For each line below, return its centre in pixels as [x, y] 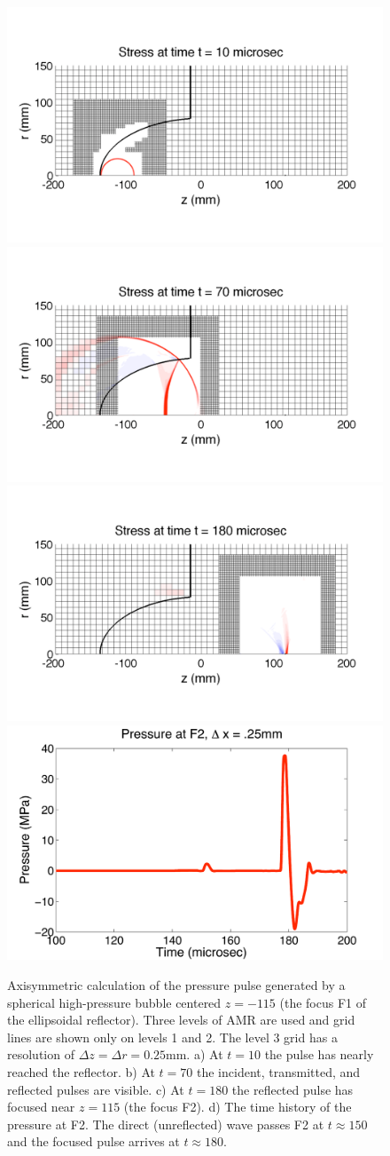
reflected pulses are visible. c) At [96, 1089]
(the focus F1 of [323, 1002]
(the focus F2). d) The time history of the [238, 1107]
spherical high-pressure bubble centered [114, 1002]
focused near [41, 1107]
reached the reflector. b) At [81, 1071]
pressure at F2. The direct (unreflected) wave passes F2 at [166, 1124]
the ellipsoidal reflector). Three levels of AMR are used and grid [181, 1020]
